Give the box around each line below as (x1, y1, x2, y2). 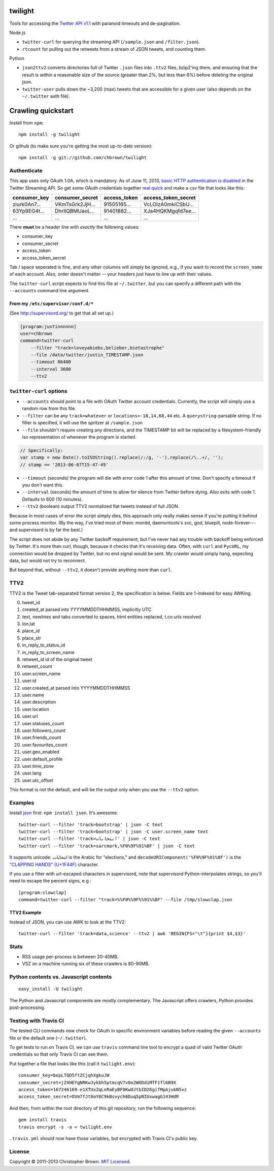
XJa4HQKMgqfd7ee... (143, 207, 196, 214)
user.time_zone (22, 763, 54, 769)
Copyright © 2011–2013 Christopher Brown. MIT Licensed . (9, 1159, 131, 1165)
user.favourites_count (22, 742, 67, 748)
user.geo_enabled (22, 749, 59, 755)
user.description (22, 699, 56, 705)
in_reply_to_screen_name (22, 649, 75, 655)
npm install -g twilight (18, 132, 80, 137)
